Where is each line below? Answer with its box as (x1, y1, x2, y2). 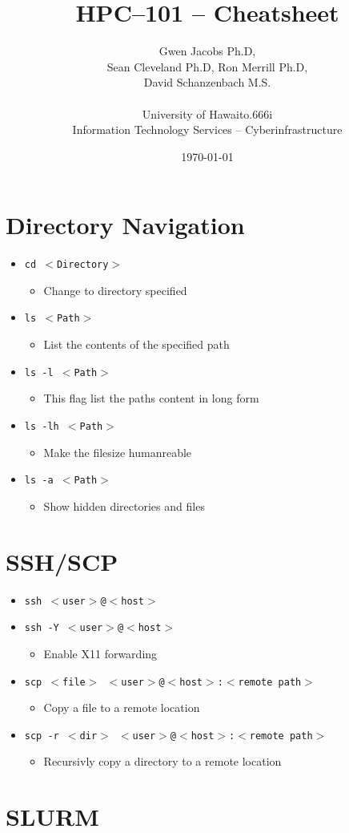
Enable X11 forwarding (43, 645, 158, 661)
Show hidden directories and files (43, 497, 205, 514)
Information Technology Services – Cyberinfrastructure (72, 121, 343, 138)
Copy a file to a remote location (43, 699, 200, 716)
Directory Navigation (6, 208, 245, 241)
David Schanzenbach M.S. (143, 74, 271, 91)
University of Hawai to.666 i (142, 105, 273, 122)
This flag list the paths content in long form (43, 390, 259, 406)
